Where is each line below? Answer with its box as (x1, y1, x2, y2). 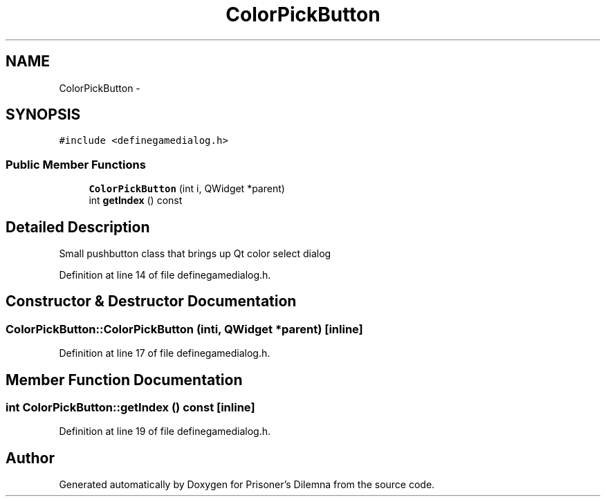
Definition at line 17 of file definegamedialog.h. (59, 347, 270, 360)
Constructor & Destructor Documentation (6, 292, 297, 310)
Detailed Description (6, 218, 150, 236)
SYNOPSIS (6, 106, 81, 124)
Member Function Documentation (6, 371, 243, 389)
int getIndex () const (89, 194, 183, 207)
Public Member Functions (6, 157, 146, 171)
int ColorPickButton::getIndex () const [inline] (6, 400, 255, 415)
